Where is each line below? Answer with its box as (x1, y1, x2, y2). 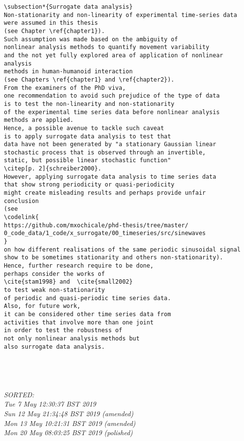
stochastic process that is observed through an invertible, (4, 149, 206, 156)
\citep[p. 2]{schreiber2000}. (4, 165, 102, 172)
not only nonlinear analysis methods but (4, 335, 140, 342)
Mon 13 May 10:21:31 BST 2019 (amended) (4, 418, 136, 428)
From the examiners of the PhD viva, (4, 84, 126, 91)
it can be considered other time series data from (4, 310, 171, 318)
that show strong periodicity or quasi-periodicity (4, 181, 174, 188)
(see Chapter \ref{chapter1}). (4, 27, 105, 34)
